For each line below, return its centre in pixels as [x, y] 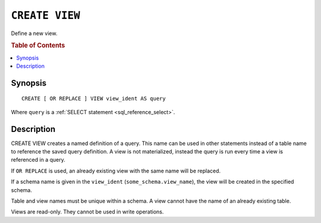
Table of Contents [38, 46]
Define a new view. [34, 33]
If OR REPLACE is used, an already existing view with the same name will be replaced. [116, 171]
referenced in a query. [38, 160]
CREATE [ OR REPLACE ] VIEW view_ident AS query [94, 99]
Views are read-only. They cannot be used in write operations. [87, 212]
